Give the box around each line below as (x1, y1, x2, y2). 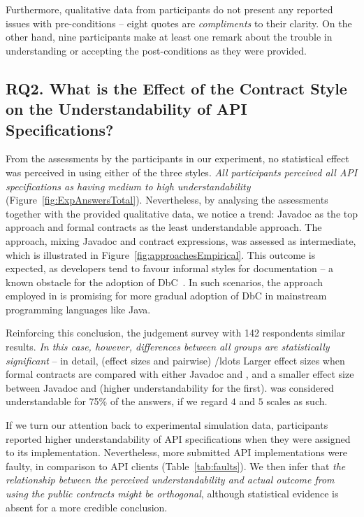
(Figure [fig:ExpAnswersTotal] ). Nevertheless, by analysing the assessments (6, 192, 328, 207)
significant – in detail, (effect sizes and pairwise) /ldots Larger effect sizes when (6, 353, 345, 367)
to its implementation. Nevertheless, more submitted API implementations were (6, 445, 348, 460)
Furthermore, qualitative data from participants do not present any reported (6, 2, 333, 16)
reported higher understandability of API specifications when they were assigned (6, 431, 351, 446)
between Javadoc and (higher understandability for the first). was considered (6, 380, 334, 395)
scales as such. (266, 394, 328, 409)
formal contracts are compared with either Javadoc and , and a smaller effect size (6, 367, 354, 381)
